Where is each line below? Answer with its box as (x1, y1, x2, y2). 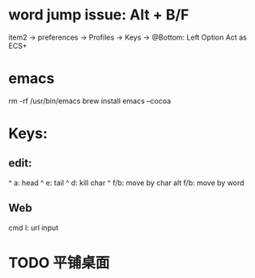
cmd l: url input (8, 222, 59, 232)
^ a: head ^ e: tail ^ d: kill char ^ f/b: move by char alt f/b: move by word (8, 178, 244, 187)
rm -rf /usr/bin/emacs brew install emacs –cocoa (8, 95, 172, 106)
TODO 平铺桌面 (8, 253, 110, 272)
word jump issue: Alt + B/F (8, 6, 189, 24)
